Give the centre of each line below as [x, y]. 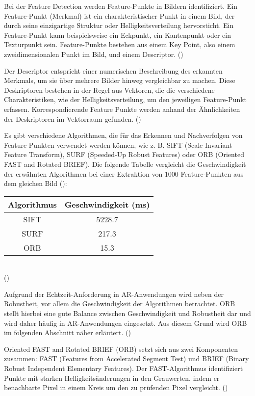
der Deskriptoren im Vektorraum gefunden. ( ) [73, 119]
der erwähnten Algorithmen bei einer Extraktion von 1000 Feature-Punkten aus [124, 173]
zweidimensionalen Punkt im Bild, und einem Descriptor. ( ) [94, 54]
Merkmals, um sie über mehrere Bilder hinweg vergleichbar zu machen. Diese [120, 80]
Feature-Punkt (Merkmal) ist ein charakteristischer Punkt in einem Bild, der [119, 15]
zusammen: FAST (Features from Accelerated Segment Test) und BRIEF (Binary [127, 358]
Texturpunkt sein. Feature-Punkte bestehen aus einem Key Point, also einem [120, 44]
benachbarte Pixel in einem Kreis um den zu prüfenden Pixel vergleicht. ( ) [116, 387]
